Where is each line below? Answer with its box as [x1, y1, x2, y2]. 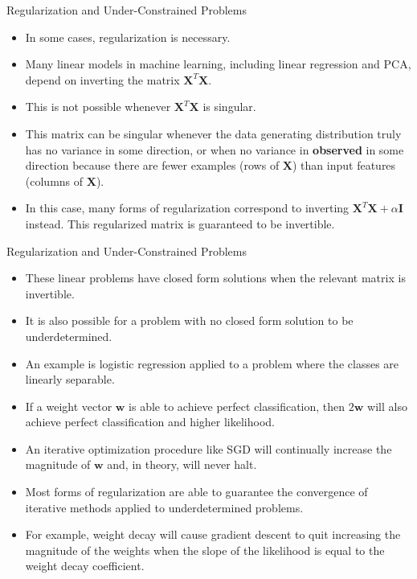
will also [367, 397, 407, 414]
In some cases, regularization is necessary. [25, 28, 231, 45]
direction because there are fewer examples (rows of [25, 157, 280, 174]
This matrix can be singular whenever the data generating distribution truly [25, 125, 402, 142]
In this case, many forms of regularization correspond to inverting [25, 199, 350, 216]
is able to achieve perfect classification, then [129, 397, 345, 414]
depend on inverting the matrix [25, 71, 180, 88]
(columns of [25, 172, 84, 189]
